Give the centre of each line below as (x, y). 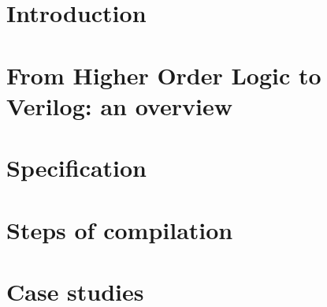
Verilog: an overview (119, 105)
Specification (76, 168)
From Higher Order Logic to (164, 75)
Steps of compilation (120, 229)
